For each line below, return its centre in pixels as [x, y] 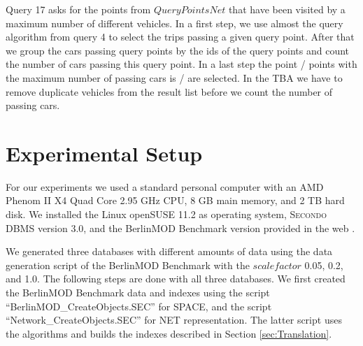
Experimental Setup [104, 153]
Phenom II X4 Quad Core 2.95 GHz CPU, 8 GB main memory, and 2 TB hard [175, 200]
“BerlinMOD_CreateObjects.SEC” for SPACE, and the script [139, 306]
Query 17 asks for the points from [78, 9]
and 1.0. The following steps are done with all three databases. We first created [176, 279]
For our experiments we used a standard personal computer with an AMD [165, 186]
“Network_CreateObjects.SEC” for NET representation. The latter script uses [174, 320]
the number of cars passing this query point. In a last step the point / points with [181, 64]
